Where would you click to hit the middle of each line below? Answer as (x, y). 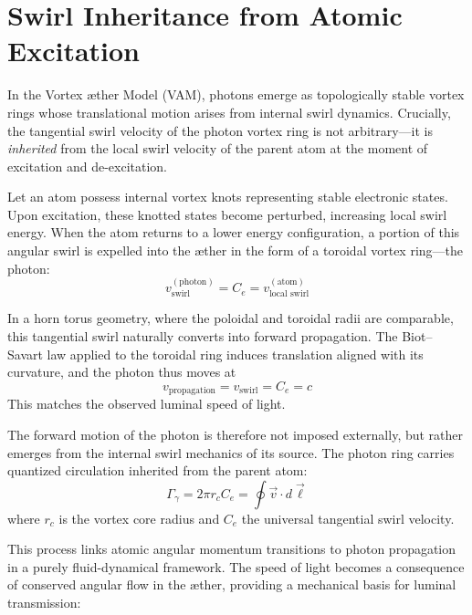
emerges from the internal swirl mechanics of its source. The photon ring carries (231, 452)
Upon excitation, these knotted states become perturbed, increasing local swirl (227, 214)
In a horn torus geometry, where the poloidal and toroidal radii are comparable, (231, 318)
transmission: (44, 603)
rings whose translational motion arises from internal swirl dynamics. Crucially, (229, 112)
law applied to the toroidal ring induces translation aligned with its (235, 354)
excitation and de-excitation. (88, 166)
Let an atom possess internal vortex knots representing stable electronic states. (228, 197)
